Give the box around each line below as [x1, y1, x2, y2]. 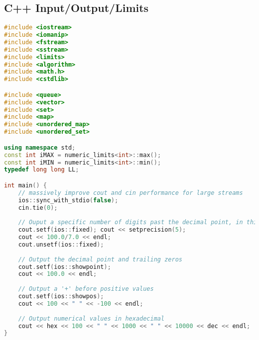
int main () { [4, 181, 47, 189]
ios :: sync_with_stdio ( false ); [18, 196, 119, 204]
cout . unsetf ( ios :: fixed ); [18, 241, 104, 248]
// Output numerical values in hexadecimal [18, 315, 165, 322]
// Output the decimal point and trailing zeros [18, 255, 182, 263]
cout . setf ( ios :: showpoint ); [18, 263, 111, 270]
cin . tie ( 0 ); [18, 204, 58, 211]
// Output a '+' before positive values [18, 285, 154, 293]
